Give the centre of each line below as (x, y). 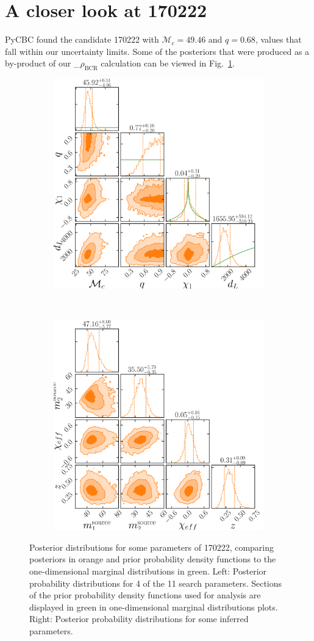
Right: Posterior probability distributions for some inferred (139, 619)
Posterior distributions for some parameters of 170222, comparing (152, 547)
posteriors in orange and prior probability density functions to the (153, 559)
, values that (278, 39)
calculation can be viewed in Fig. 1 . (168, 63)
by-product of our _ (43, 63)
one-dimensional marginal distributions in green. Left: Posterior (148, 571)
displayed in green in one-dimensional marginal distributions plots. (154, 607)
